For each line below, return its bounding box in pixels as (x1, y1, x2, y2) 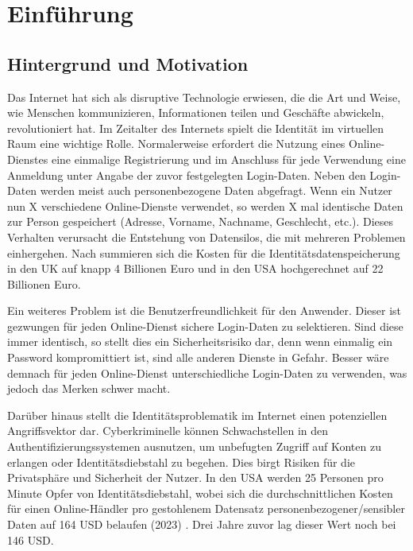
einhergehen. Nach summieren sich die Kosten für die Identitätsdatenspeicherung (7, 244, 400, 261)
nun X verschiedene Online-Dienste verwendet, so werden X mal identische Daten (7, 197, 403, 214)
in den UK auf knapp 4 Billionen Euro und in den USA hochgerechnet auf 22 (7, 260, 384, 277)
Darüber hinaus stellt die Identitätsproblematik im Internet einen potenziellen (7, 406, 388, 423)
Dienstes (7, 150, 48, 167)
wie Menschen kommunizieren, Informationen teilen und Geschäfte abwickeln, (7, 104, 384, 121)
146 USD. (7, 531, 54, 548)
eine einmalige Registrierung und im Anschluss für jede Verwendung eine (51, 150, 406, 167)
